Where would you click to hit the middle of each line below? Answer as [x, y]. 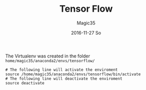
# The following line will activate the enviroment [61, 70]
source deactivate [25, 83]
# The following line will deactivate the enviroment [64, 79]
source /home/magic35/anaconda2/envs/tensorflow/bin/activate [73, 74]
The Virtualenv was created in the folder [48, 56]
